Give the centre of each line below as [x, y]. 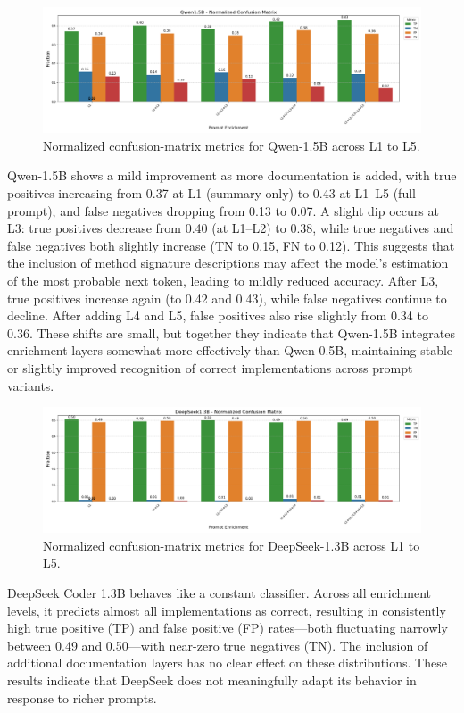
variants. [31, 385]
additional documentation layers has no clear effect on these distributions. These [227, 663]
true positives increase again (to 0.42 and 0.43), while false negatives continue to [227, 298]
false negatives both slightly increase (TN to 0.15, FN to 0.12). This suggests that [231, 245]
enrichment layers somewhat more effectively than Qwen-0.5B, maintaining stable [230, 350]
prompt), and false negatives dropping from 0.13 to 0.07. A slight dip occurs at [223, 210]
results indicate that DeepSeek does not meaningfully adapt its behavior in [212, 680]
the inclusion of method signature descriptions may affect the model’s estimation [228, 263]
